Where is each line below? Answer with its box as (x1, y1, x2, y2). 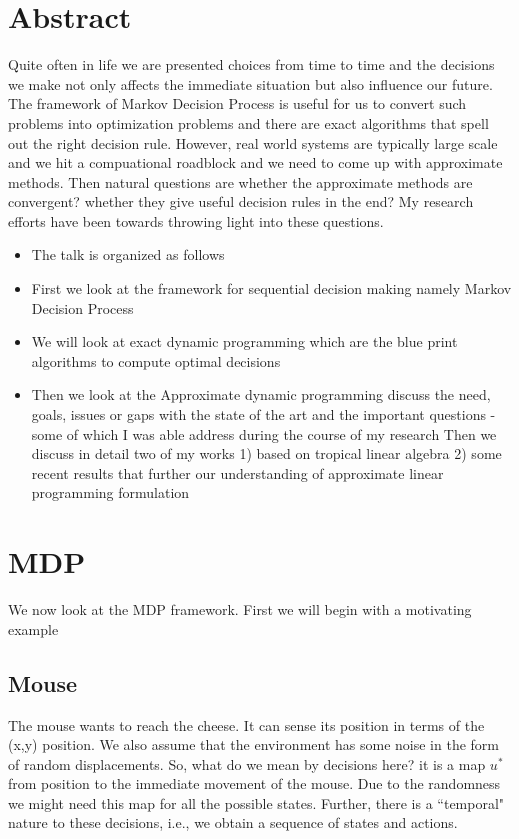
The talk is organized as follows (31, 244, 225, 265)
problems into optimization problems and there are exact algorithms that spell (8, 112, 489, 133)
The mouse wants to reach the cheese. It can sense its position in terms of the (8, 714, 485, 735)
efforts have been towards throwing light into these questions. (8, 210, 384, 231)
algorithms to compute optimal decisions (31, 350, 281, 371)
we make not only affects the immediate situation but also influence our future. (8, 73, 493, 94)
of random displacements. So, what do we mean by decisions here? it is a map (8, 753, 486, 774)
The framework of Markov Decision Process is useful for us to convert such (8, 93, 467, 114)
